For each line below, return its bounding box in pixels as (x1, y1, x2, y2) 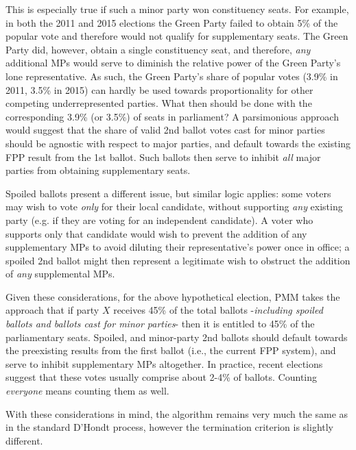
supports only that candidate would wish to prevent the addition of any (5, 226, 307, 240)
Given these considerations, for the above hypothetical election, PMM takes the (5, 289, 340, 303)
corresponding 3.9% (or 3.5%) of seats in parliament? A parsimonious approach (5, 109, 339, 123)
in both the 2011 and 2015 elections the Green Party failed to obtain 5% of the (5, 15, 338, 29)
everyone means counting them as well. (5, 384, 169, 398)
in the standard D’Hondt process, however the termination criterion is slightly (5, 420, 334, 434)
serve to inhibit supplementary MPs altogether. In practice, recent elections (5, 356, 323, 371)
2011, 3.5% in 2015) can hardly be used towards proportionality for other (5, 82, 313, 97)
